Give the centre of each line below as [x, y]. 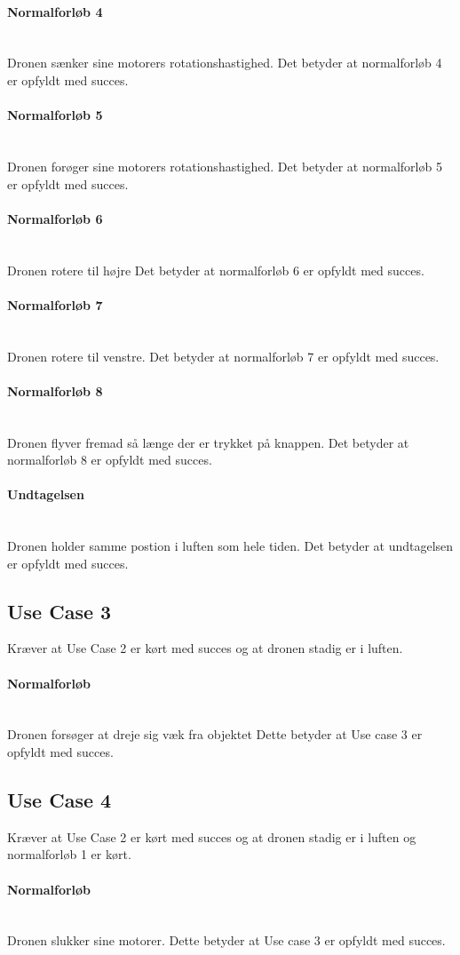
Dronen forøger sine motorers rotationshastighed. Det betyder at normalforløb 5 [225, 166]
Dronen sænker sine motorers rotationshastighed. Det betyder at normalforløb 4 [225, 63]
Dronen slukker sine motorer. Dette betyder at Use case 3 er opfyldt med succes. [226, 940]
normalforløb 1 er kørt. [69, 854]
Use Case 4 [59, 800]
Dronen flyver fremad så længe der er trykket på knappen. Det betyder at [208, 442]
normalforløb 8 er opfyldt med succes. [110, 460]
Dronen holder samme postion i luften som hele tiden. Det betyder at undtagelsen [230, 546]
